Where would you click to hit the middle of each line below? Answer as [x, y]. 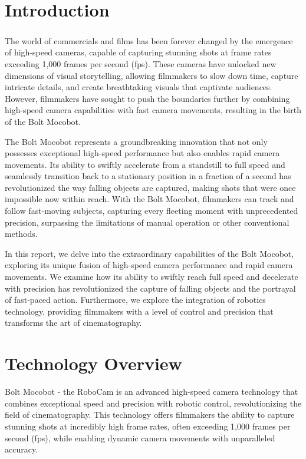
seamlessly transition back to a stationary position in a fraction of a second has [148, 176]
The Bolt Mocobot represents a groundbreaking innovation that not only [136, 141]
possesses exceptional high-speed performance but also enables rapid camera [142, 153]
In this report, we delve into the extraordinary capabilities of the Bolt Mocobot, [149, 253]
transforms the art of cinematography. [73, 323]
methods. [21, 234]
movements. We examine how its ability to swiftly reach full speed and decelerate [152, 277]
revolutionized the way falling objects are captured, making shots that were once [150, 187]
